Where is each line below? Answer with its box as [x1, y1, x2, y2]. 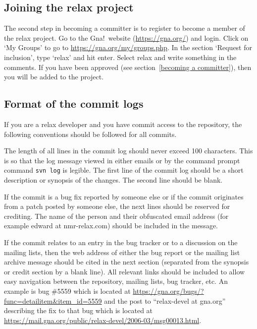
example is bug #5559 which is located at [4, 285, 131, 296]
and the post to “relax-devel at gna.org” [104, 295, 226, 306]
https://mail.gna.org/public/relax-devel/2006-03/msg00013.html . [4, 315, 202, 325]
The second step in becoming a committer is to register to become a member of [4, 23, 245, 33]
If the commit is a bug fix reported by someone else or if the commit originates [4, 191, 244, 201]
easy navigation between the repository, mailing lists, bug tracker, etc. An [4, 276, 228, 286]
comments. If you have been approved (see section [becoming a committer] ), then [4, 62, 252, 72]
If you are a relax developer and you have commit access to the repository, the [4, 119, 242, 129]
